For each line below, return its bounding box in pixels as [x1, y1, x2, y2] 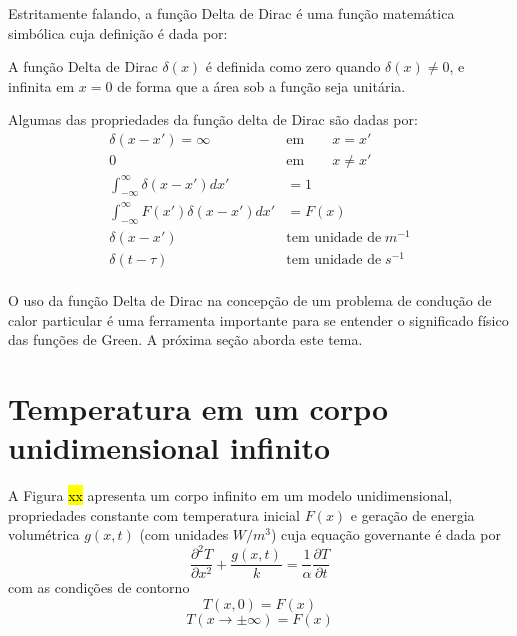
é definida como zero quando [205, 56, 381, 77]
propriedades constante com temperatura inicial [8, 504, 300, 525]
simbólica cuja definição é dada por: [8, 22, 228, 43]
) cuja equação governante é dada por [271, 524, 501, 545]
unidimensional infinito [8, 427, 331, 468]
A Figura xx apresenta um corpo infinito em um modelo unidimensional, [8, 485, 453, 506]
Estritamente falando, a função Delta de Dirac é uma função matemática [8, 3, 455, 23]
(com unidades [139, 524, 229, 545]
